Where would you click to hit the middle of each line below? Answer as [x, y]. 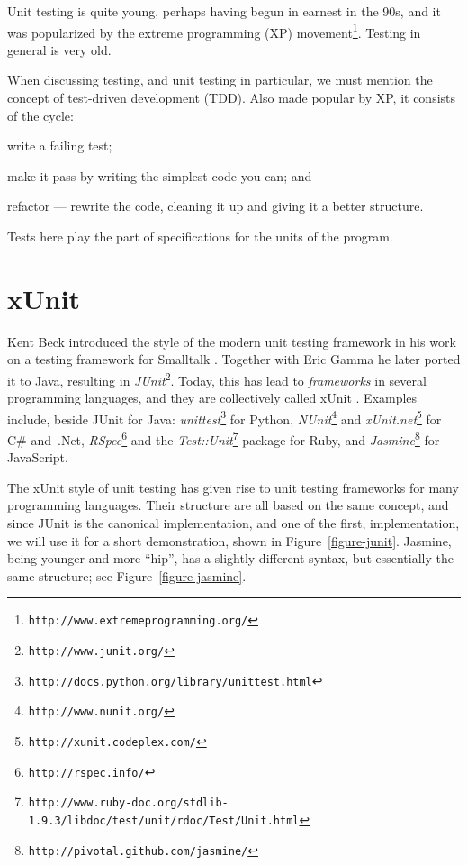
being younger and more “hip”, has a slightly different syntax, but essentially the [230, 558]
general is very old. [59, 49]
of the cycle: [40, 115]
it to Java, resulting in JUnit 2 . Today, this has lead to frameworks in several [217, 378]
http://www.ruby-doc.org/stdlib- [128, 803]
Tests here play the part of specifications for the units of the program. [200, 236]
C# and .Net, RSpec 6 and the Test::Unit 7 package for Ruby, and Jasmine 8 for [224, 438]
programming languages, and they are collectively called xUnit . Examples [212, 398]
